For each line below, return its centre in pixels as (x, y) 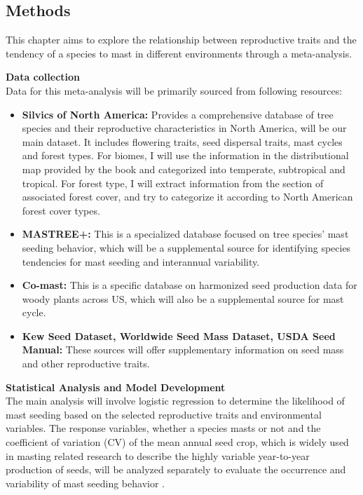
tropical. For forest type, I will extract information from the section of (173, 183)
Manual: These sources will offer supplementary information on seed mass (183, 350)
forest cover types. (61, 210)
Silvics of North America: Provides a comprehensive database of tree (178, 114)
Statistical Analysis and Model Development (116, 387)
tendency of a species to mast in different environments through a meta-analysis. (179, 53)
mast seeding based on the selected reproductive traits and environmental (164, 414)
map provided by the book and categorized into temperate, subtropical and (184, 169)
